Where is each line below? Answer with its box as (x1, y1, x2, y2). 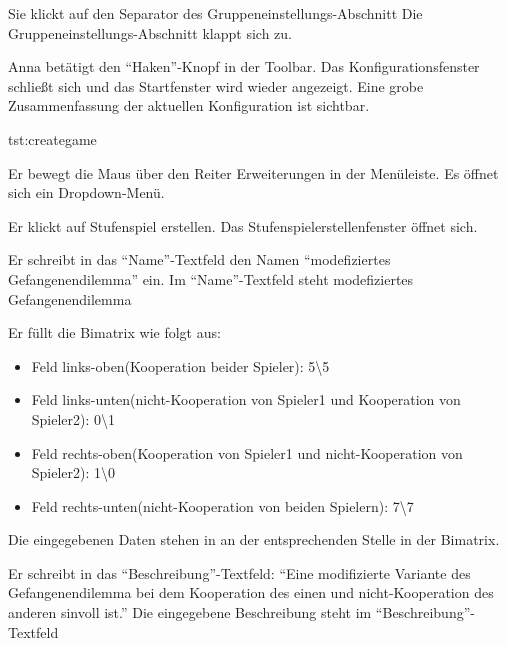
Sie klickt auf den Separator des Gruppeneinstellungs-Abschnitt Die (8, 3, 423, 23)
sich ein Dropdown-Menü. (8, 182, 165, 203)
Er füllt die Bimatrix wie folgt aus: (8, 322, 221, 343)
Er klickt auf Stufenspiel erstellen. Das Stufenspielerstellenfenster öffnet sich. (8, 215, 478, 236)
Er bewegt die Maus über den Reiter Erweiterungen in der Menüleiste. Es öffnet (8, 162, 499, 183)
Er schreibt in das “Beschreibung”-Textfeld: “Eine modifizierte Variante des (8, 562, 471, 583)
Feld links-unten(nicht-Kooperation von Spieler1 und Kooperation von (31, 389, 461, 410)
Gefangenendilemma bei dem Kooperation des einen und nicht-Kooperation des (8, 582, 494, 603)
